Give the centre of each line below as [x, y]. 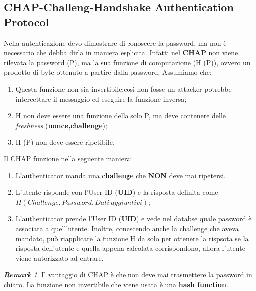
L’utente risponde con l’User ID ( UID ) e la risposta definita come [117, 192]
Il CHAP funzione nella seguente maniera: [68, 158]
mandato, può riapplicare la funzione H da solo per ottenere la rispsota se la [132, 238]
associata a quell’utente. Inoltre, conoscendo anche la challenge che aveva [127, 228]
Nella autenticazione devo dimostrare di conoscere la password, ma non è [115, 43]
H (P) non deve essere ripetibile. [65, 142]
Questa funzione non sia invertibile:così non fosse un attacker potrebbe [124, 88]
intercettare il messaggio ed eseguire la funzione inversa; [101, 98]
